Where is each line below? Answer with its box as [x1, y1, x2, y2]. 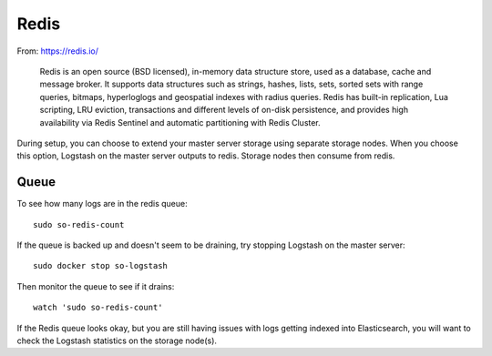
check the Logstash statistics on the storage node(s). [16, 335, 218, 346]
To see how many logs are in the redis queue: [16, 198, 188, 209]
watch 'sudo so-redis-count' [33, 302, 163, 313]
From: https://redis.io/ [16, 46, 99, 56]
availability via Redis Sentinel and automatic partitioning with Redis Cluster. [39, 117, 321, 127]
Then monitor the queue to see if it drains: [16, 280, 175, 291]
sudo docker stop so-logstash [33, 260, 169, 271]
